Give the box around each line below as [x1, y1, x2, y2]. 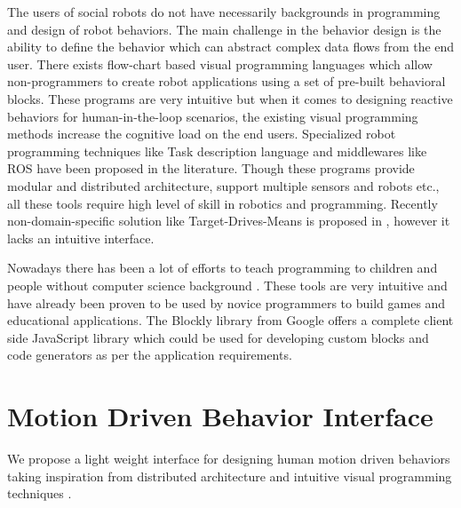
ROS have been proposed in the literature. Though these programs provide [7, 159, 415, 178]
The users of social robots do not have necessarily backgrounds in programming [7, 3, 441, 20]
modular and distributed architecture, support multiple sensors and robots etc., [7, 176, 440, 194]
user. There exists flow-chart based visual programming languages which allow [7, 54, 433, 73]
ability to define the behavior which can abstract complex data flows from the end [7, 37, 455, 56]
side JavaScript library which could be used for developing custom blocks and [7, 328, 429, 346]
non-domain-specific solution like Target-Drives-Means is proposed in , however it [7, 211, 450, 230]
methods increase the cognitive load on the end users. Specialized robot [7, 124, 396, 143]
